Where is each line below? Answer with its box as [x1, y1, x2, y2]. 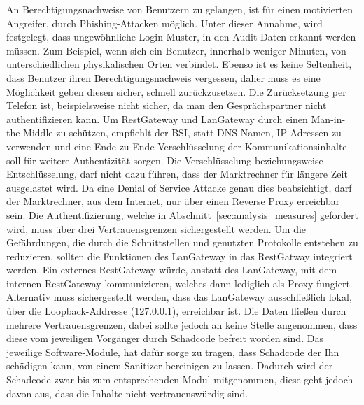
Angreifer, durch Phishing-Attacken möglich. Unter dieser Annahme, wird [6, 15, 323, 30]
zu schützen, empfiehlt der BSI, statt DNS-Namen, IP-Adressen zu [56, 125, 342, 140]
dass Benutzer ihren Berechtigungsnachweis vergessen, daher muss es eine [6, 70, 321, 85]
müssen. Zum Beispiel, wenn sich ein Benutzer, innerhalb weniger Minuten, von [6, 43, 346, 57]
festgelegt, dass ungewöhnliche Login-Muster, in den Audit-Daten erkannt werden [6, 29, 356, 44]
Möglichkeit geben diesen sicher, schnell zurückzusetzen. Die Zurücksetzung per [6, 84, 346, 99]
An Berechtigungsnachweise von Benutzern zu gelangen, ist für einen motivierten [6, 2, 353, 16]
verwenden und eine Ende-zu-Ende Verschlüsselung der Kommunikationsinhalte [6, 138, 347, 153]
